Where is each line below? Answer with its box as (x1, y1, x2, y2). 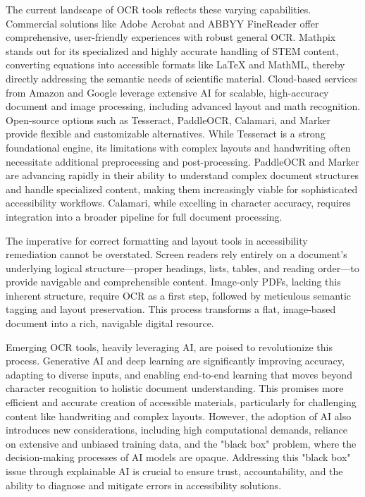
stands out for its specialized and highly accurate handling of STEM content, (6, 43, 339, 58)
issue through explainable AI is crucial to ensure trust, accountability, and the (6, 464, 343, 478)
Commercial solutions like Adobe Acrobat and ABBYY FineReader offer (6, 16, 319, 30)
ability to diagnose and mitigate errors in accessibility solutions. (6, 477, 282, 492)
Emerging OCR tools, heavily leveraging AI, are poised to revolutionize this (6, 339, 333, 354)
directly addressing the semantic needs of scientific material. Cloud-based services (6, 70, 357, 85)
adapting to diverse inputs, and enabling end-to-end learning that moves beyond (6, 367, 352, 381)
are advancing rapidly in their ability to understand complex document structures (6, 168, 359, 183)
